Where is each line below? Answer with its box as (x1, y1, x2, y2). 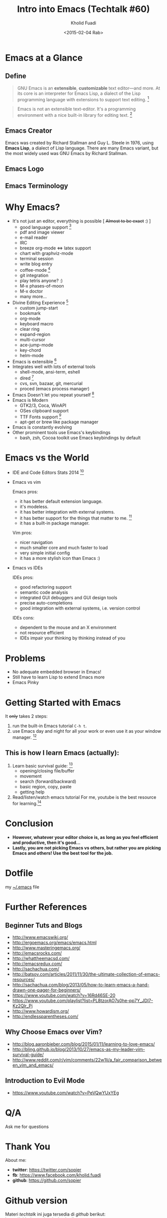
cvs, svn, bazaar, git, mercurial (19, 380, 83, 386)
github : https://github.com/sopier (12, 1177, 81, 1183)
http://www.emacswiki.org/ (12, 934, 68, 940)
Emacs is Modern (12, 397, 48, 403)
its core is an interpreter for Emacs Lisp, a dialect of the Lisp (17, 90, 141, 96)
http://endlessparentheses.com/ (12, 1013, 79, 1019)
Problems (5, 652, 46, 664)
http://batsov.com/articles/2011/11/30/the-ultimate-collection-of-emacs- (12, 971, 161, 977)
